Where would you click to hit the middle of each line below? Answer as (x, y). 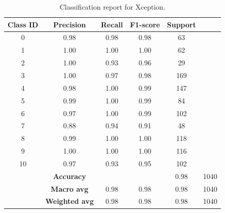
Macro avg (70, 188)
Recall (112, 24)
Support (181, 24)
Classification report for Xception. (113, 7)
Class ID (23, 24)
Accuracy (69, 176)
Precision (70, 24)
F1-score (145, 24)
